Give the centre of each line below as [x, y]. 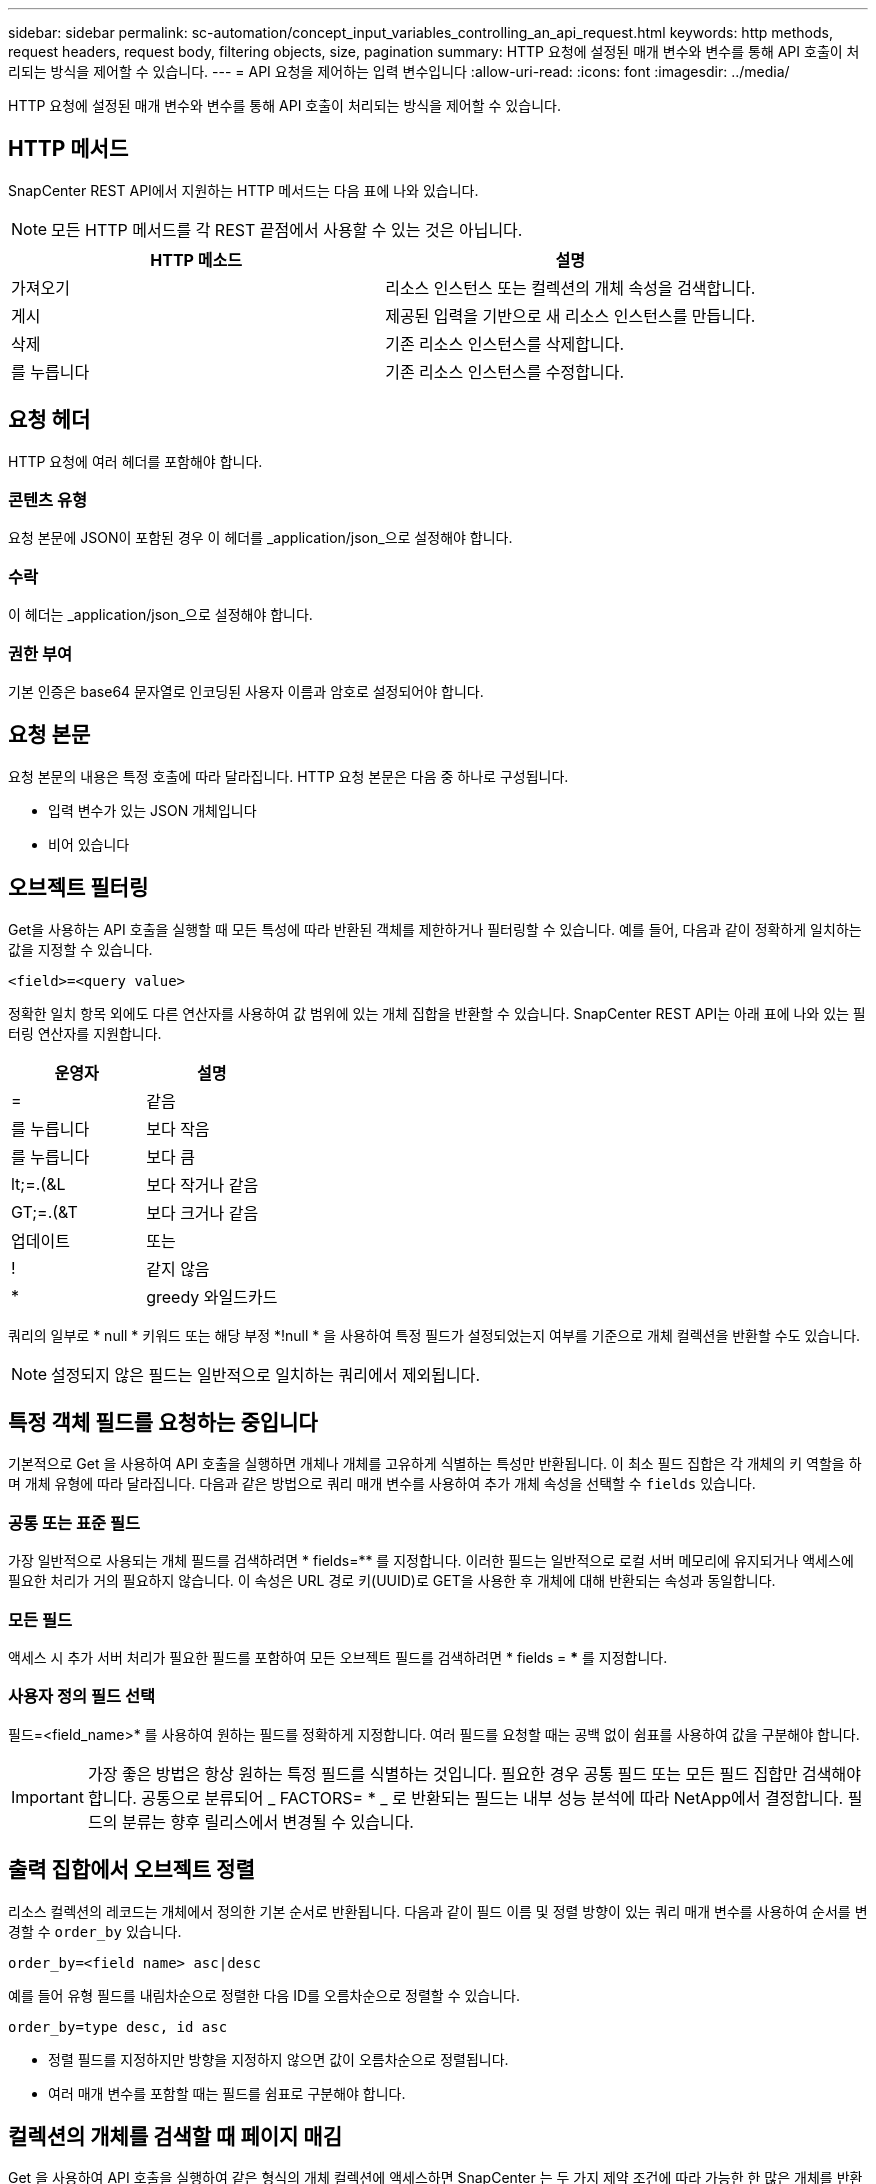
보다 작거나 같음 [202, 1184]
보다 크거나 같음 [202, 1212]
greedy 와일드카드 [212, 1296]
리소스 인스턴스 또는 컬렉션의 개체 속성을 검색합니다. [570, 287]
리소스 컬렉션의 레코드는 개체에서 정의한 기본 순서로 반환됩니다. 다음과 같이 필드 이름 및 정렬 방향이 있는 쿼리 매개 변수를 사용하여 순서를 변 [438, 1911]
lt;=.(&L [38, 1183]
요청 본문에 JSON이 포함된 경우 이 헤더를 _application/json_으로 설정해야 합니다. [260, 538]
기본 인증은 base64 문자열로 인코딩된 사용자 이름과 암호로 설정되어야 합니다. [246, 691]
